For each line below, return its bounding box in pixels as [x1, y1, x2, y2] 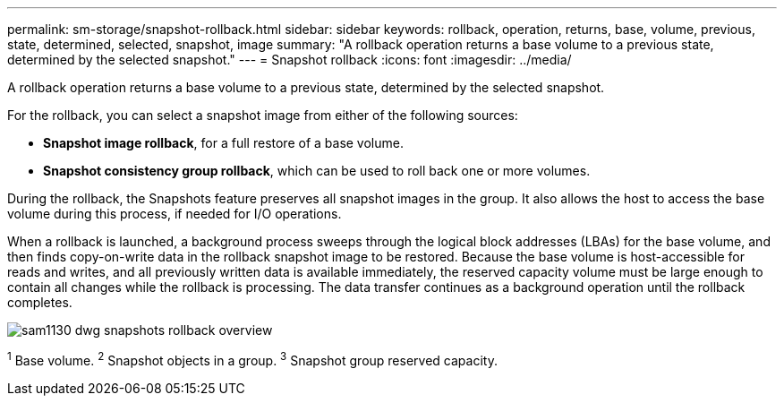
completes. [7, 295, 72, 310]
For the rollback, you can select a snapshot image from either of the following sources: [7, 107, 518, 123]
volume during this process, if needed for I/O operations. [7, 206, 342, 221]
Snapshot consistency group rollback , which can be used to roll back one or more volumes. [43, 163, 591, 178]
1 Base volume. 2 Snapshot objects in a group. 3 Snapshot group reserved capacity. [7, 350, 498, 368]
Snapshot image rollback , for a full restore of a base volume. [43, 135, 404, 150]
